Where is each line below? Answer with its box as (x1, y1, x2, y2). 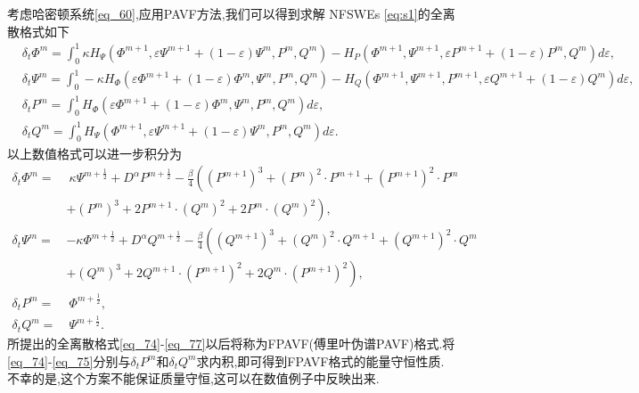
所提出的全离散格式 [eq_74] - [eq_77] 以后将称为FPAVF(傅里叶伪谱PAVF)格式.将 (7, 333, 455, 352)
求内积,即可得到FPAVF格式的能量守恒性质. (196, 351, 445, 370)
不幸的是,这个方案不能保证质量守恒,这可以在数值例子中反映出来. (7, 369, 380, 388)
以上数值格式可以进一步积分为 (7, 143, 182, 162)
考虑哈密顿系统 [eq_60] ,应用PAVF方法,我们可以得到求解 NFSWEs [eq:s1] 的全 (7, 4, 443, 22)
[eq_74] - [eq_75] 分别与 (7, 351, 131, 370)
